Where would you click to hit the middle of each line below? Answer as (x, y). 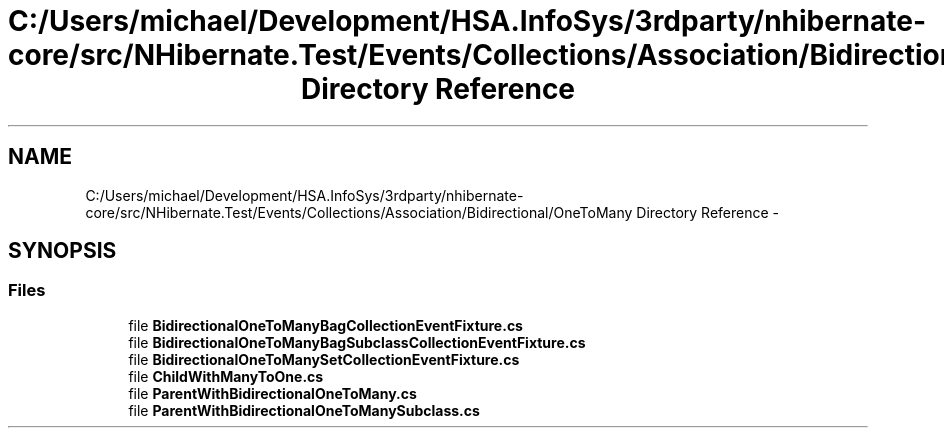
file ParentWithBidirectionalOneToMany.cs (272, 393)
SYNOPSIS (62, 251)
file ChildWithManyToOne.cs (226, 376)
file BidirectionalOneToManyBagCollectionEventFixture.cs (325, 325)
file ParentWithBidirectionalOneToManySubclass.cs (304, 410)
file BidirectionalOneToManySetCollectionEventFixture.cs (324, 359)
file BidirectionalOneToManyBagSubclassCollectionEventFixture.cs (357, 342)
